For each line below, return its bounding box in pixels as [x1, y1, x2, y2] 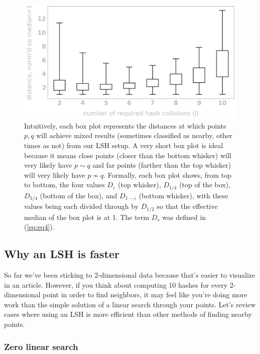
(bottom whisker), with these [139, 190, 228, 200]
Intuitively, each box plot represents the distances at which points [24, 120, 226, 131]
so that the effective [157, 201, 218, 211]
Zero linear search [4, 340, 78, 352]
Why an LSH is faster [4, 246, 119, 262]
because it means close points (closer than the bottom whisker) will [24, 150, 231, 160]
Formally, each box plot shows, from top [107, 169, 232, 180]
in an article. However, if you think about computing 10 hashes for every [4, 279, 228, 290]
